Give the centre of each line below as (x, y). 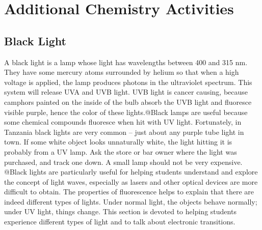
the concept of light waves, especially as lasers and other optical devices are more (131, 181)
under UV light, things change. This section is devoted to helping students (120, 211)
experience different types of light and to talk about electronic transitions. (120, 222)
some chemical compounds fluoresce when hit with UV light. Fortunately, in (123, 122)
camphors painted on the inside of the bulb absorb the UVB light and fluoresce (128, 102)
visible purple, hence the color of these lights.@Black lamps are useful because (126, 112)
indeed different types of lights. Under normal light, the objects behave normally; (131, 201)
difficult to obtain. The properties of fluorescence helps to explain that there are (129, 192)
